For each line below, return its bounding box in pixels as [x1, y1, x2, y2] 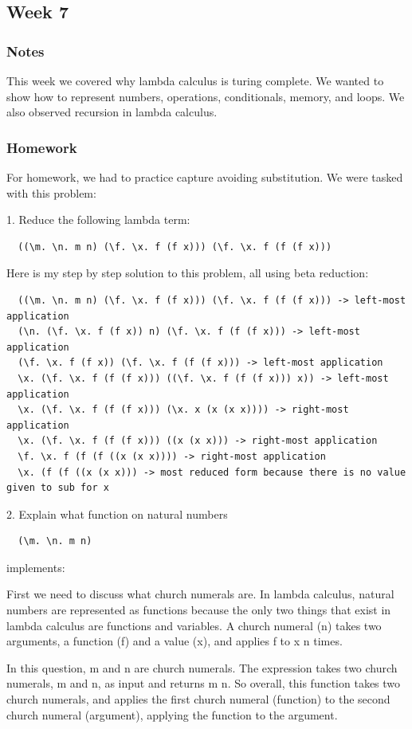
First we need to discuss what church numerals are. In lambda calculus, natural [6, 586, 394, 602]
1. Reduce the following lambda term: [6, 211, 190, 228]
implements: [6, 559, 65, 575]
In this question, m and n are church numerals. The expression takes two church [6, 659, 398, 676]
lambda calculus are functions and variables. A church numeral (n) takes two [6, 617, 382, 633]
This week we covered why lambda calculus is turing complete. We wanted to [6, 73, 384, 88]
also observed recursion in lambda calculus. [6, 104, 218, 120]
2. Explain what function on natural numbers [6, 505, 228, 522]
